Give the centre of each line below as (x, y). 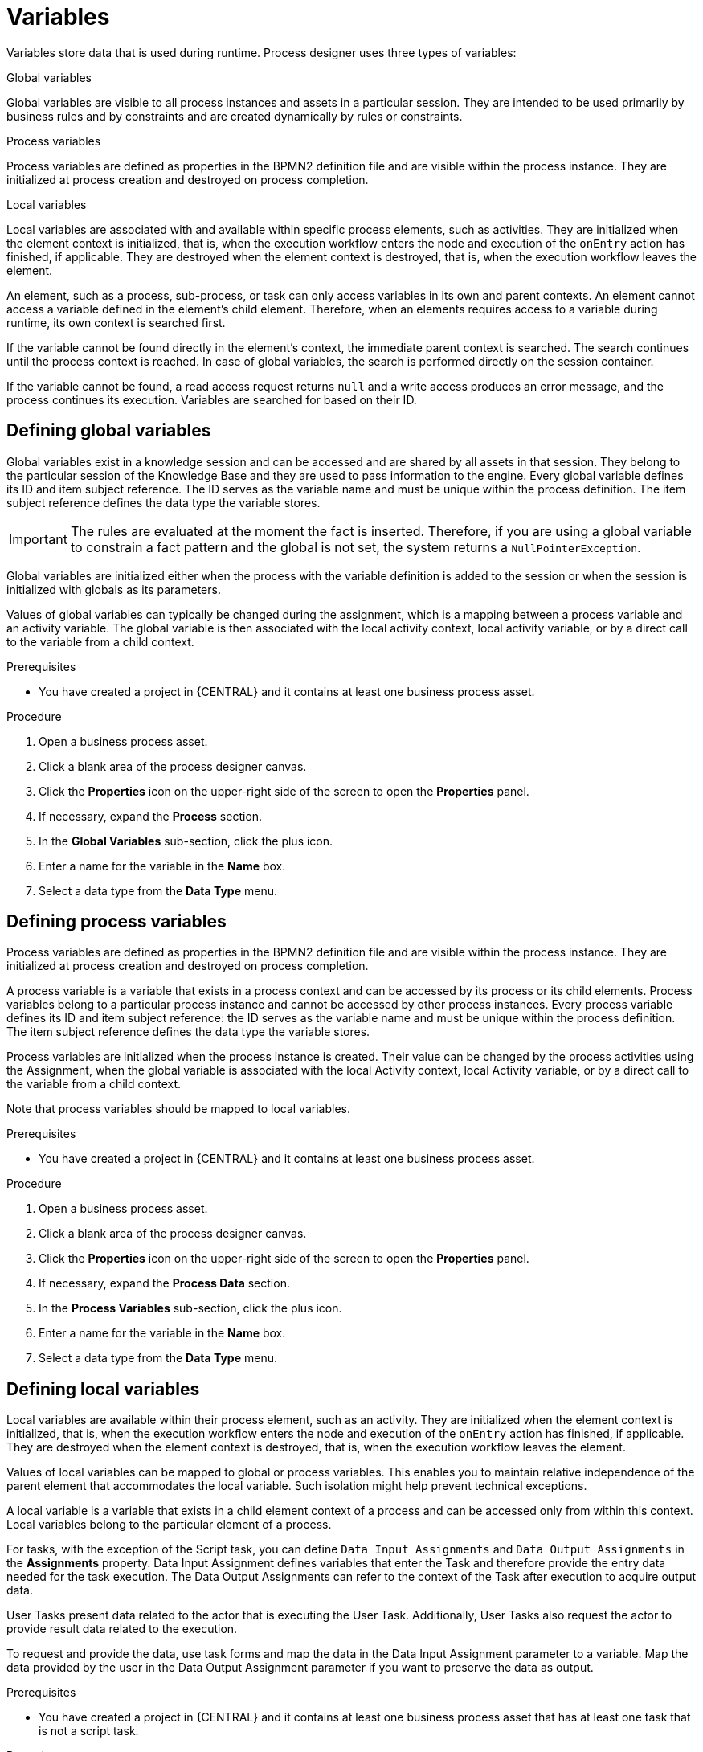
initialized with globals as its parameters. (114, 589)
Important (38, 539)
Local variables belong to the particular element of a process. (169, 1525)
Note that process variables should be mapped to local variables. (178, 1109)
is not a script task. (89, 1731)
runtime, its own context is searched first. (116, 322)
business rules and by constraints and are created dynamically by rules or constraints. (235, 116)
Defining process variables (116, 922)
